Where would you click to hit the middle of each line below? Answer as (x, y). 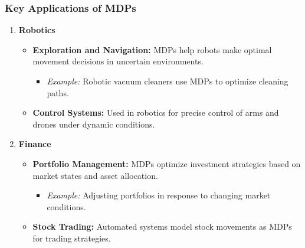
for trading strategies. (72, 238)
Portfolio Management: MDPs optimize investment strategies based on (167, 163)
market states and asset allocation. (95, 175)
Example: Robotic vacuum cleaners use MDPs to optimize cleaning (168, 81)
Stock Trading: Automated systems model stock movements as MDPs (162, 226)
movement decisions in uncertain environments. (118, 61)
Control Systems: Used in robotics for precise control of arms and (156, 112)
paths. (58, 92)
